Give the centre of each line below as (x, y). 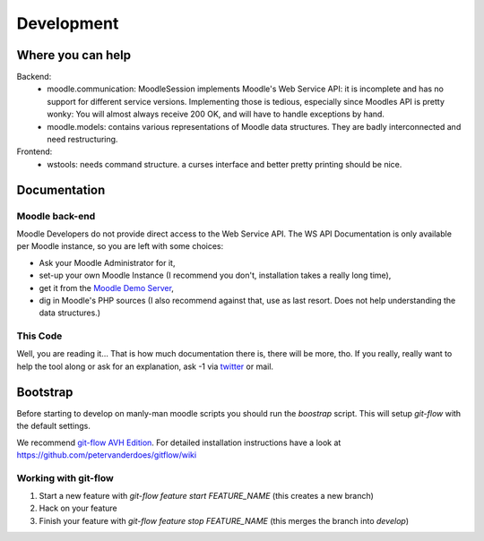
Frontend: (35, 151)
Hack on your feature (78, 508)
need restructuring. (82, 140)
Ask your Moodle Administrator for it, (107, 262)
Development (68, 23)
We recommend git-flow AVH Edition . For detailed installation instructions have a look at (179, 442)
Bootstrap (45, 392)
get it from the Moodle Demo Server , (107, 288)
